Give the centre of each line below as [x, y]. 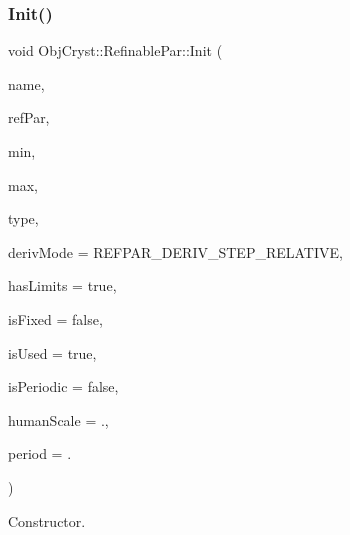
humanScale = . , [58, 419]
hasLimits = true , [62, 285]
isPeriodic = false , [63, 386]
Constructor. [47, 520]
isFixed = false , [55, 318]
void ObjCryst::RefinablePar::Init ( [115, 50]
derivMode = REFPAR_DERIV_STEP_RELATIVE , [175, 251]
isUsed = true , [52, 352]
